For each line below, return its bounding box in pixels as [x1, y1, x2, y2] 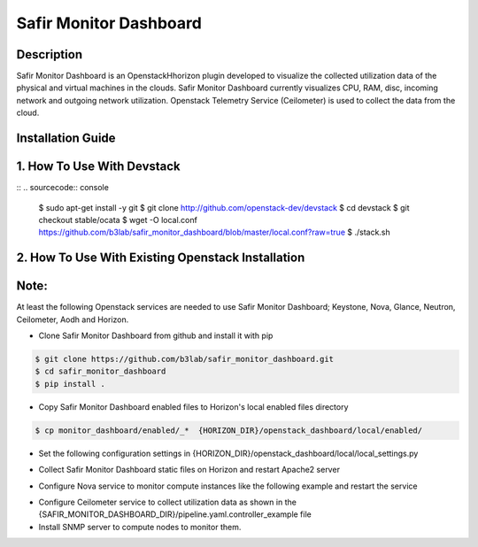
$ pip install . [35, 379, 106, 389]
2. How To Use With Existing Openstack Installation [16, 250, 305, 266]
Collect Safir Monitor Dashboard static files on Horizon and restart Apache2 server [38, 465, 341, 475]
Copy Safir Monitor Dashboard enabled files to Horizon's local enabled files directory [38, 401, 349, 412]
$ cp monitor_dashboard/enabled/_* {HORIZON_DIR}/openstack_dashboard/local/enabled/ [35, 425, 423, 435]
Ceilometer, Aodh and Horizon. [16, 314, 129, 325]
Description [16, 47, 83, 62]
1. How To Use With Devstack [16, 159, 181, 174]
